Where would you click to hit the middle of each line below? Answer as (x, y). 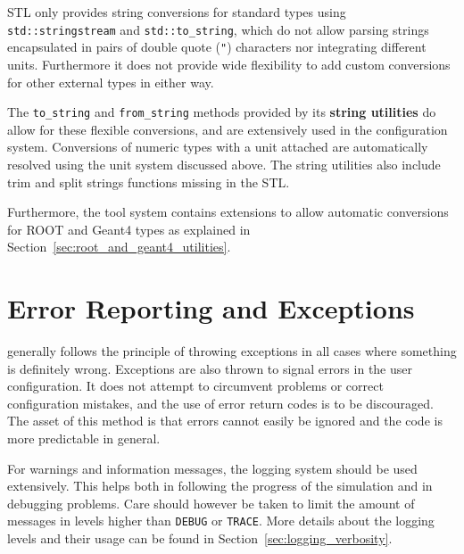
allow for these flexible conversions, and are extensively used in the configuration (228, 129)
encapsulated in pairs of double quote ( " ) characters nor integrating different (217, 47)
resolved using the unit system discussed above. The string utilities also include (224, 164)
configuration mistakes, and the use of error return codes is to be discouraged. (220, 403)
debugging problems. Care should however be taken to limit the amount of (211, 503)
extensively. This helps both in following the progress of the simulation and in (220, 486)
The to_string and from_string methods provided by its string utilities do (222, 112)
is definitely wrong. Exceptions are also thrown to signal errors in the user (210, 368)
